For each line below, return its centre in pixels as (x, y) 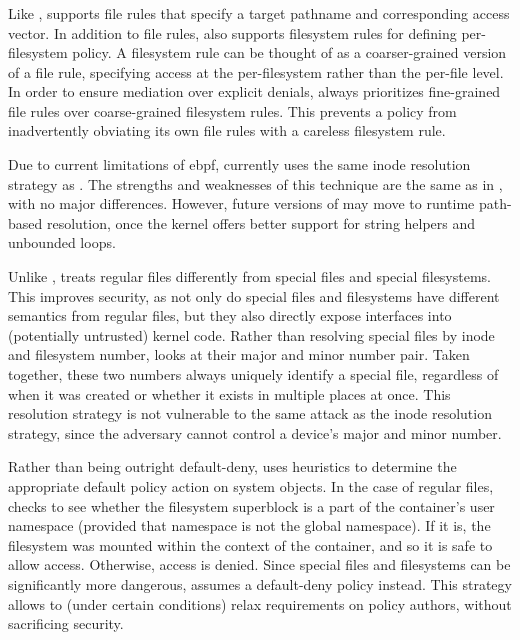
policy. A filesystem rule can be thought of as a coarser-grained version (289, 52)
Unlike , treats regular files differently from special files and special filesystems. (249, 276)
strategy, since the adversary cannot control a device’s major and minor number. (255, 432)
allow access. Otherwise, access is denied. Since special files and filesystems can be (259, 564)
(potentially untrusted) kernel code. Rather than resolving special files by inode (251, 334)
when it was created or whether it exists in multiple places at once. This (229, 393)
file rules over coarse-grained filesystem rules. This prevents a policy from (232, 110)
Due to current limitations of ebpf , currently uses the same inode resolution (239, 164)
